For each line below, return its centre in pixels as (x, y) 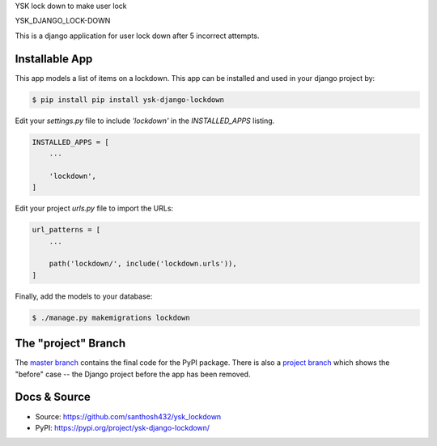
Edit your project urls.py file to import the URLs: (94, 208)
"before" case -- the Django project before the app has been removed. (133, 374)
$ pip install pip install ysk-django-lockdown (128, 100)
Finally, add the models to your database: (84, 296)
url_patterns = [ (66, 230)
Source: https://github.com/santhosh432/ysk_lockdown (128, 416)
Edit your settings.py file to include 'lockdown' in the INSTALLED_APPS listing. (145, 121)
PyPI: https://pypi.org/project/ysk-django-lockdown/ (123, 427)
